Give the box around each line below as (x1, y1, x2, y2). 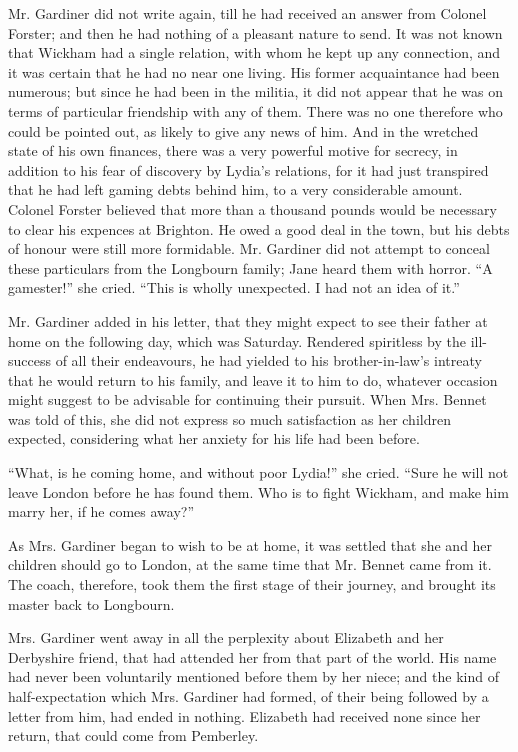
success (8, 350, 51, 371)
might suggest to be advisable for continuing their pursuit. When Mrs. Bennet (8, 389, 487, 410)
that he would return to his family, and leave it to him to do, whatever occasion (8, 369, 498, 390)
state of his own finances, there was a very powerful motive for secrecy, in (8, 140, 458, 161)
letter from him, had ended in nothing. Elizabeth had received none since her (8, 705, 481, 726)
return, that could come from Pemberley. (8, 725, 259, 746)
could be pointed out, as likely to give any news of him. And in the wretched (8, 120, 479, 141)
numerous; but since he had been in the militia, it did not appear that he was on (8, 81, 503, 102)
